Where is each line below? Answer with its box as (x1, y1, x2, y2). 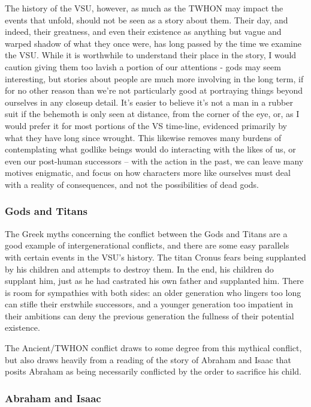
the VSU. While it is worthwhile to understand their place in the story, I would (5, 49, 297, 61)
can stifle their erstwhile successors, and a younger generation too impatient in (5, 298, 293, 310)
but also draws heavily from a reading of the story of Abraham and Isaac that (5, 353, 292, 366)
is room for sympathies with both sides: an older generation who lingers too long (5, 286, 301, 298)
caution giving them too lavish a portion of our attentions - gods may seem (5, 60, 281, 73)
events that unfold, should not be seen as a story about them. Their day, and (5, 13, 288, 26)
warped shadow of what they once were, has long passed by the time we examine (5, 37, 301, 49)
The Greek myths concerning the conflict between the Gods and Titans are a (5, 227, 288, 240)
